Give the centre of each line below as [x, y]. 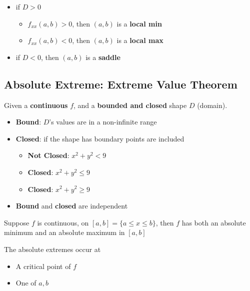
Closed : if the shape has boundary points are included [100, 138]
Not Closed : [48, 155]
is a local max [140, 40]
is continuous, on [63, 222]
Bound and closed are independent [72, 206]
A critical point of [43, 266]
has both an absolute [214, 222]
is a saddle [103, 57]
